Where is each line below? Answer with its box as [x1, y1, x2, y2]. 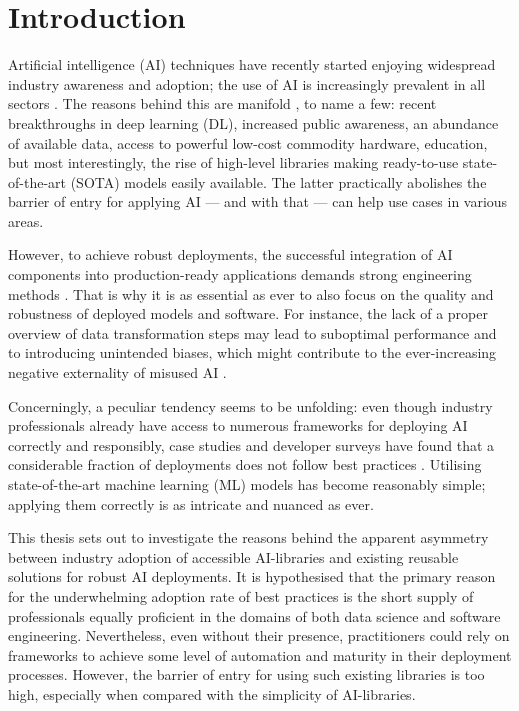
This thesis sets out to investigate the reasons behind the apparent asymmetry [8, 527, 489, 548]
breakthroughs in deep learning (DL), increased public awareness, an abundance [8, 112, 499, 133]
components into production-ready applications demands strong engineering [8, 264, 472, 285]
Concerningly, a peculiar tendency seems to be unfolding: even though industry [8, 395, 493, 416]
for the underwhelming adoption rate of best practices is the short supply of [8, 585, 474, 606]
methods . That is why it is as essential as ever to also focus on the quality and [8, 283, 494, 304]
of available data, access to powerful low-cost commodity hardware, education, [8, 132, 488, 153]
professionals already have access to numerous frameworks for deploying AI [8, 415, 468, 436]
